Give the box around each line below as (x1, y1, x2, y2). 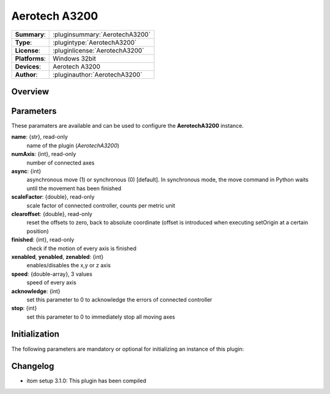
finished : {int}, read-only (11, 236, 75, 243)
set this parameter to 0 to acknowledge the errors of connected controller (26, 295, 213, 303)
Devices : (15, 62, 41, 70)
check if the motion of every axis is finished (26, 245, 137, 252)
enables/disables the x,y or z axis (26, 262, 111, 269)
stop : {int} (11, 305, 37, 312)
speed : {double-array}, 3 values (11, 270, 93, 278)
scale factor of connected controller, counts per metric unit (26, 202, 175, 209)
